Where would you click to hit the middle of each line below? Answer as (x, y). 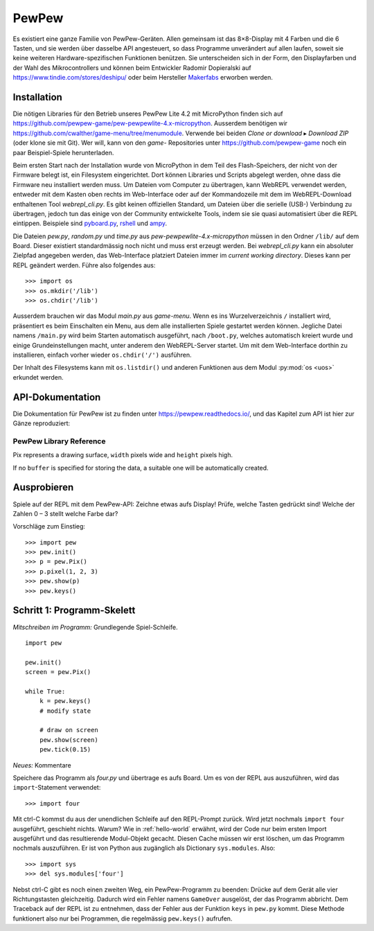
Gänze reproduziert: (42, 423)
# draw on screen (69, 730)
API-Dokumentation (57, 397)
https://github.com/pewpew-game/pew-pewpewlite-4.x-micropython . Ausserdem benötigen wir (150, 123)
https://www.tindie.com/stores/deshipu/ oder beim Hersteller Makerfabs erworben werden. (143, 78)
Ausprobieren (43, 487)
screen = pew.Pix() (58, 672)
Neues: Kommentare (42, 765)
